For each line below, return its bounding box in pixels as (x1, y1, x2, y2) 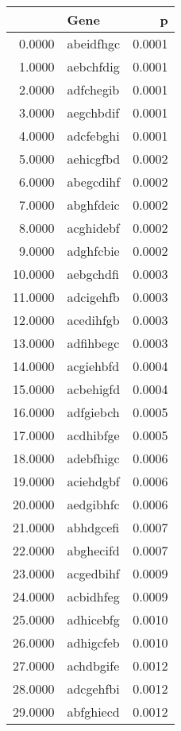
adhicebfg (67, 610, 120, 629)
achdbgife (67, 656, 120, 675)
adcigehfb (67, 288, 120, 306)
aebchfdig (67, 57, 120, 75)
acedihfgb (67, 311, 120, 329)
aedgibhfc (67, 495, 120, 513)
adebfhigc (67, 449, 120, 467)
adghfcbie (67, 242, 120, 260)
